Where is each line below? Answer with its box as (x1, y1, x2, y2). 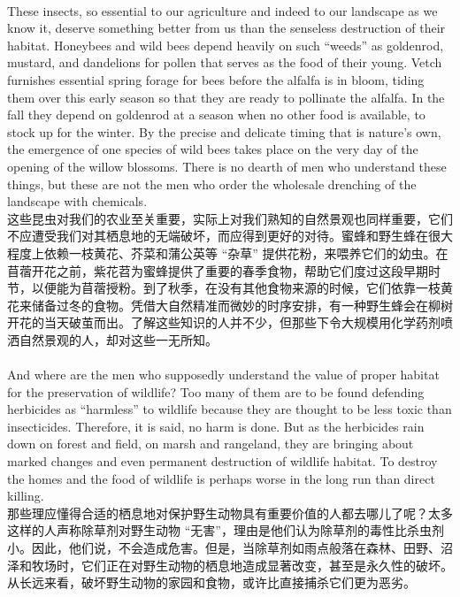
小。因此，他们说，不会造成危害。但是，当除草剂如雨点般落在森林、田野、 (7, 539, 441, 556)
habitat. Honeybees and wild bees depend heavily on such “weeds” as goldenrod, (7, 35, 444, 54)
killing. (7, 486, 44, 505)
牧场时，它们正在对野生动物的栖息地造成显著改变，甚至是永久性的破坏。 (31, 555, 453, 574)
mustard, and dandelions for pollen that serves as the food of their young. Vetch (7, 53, 442, 72)
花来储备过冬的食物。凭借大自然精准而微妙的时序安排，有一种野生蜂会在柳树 (7, 295, 453, 314)
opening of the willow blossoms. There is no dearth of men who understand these (7, 157, 447, 175)
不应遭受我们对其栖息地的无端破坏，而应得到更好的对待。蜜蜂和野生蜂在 (7, 226, 428, 245)
